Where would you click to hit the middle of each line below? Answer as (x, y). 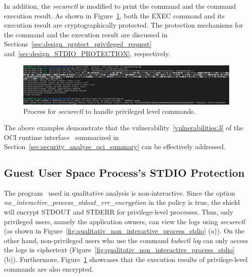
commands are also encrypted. (49, 269)
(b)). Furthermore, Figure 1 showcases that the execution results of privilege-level (126, 259)
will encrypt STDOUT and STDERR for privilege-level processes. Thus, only (119, 212)
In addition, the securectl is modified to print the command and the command (120, 6)
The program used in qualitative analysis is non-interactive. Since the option (120, 192)
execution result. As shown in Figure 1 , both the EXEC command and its (114, 15)
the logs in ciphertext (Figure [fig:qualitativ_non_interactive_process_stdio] (119, 250)
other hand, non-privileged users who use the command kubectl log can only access (126, 240)
